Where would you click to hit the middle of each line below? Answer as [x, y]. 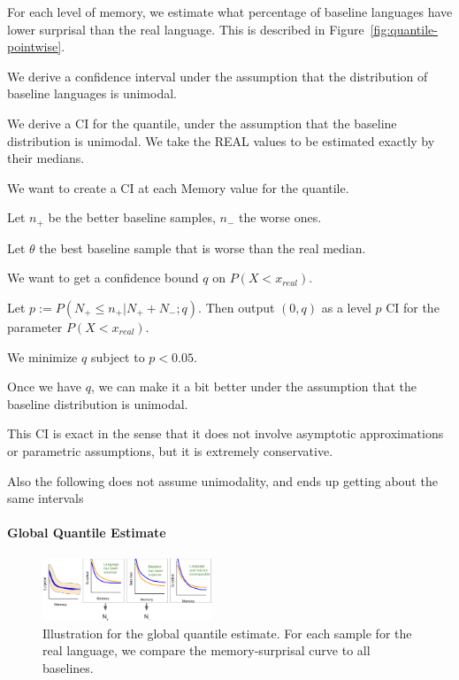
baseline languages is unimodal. [92, 93]
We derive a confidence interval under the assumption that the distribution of [218, 76]
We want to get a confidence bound [103, 278]
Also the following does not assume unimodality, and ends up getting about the [222, 480]
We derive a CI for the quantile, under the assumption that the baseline [202, 123]
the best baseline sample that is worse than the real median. [203, 247]
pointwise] [34, 46]
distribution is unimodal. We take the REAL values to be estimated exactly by [221, 140]
